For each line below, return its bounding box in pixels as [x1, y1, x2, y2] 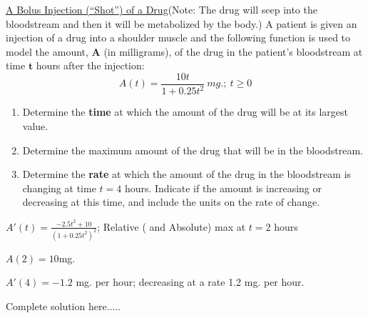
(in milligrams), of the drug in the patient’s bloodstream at [103, 44, 363, 59]
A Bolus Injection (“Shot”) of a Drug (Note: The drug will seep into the [6, 2, 317, 16]
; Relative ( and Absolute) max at [97, 219, 246, 234]
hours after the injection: [36, 58, 145, 73]
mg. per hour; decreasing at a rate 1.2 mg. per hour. [76, 274, 305, 289]
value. [22, 118, 48, 133]
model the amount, [6, 44, 88, 59]
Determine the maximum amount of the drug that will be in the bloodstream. [22, 142, 363, 157]
